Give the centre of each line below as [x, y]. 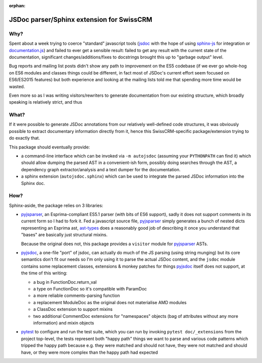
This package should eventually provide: [49, 147]
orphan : [17, 6]
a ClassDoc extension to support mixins [73, 309]
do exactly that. [25, 138]
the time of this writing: [44, 273]
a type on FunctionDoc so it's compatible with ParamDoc [90, 289]
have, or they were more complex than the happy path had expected [90, 352]
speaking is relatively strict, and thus [46, 102]
